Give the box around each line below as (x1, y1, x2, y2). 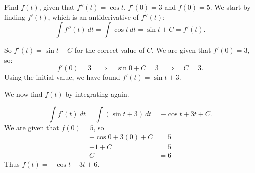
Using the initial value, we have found (4, 72, 120, 82)
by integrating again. (65, 88, 129, 99)
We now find (4, 88, 43, 99)
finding (4, 11, 26, 22)
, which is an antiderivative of (48, 11, 139, 22)
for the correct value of (74, 45, 145, 55)
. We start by (210, 2, 251, 12)
